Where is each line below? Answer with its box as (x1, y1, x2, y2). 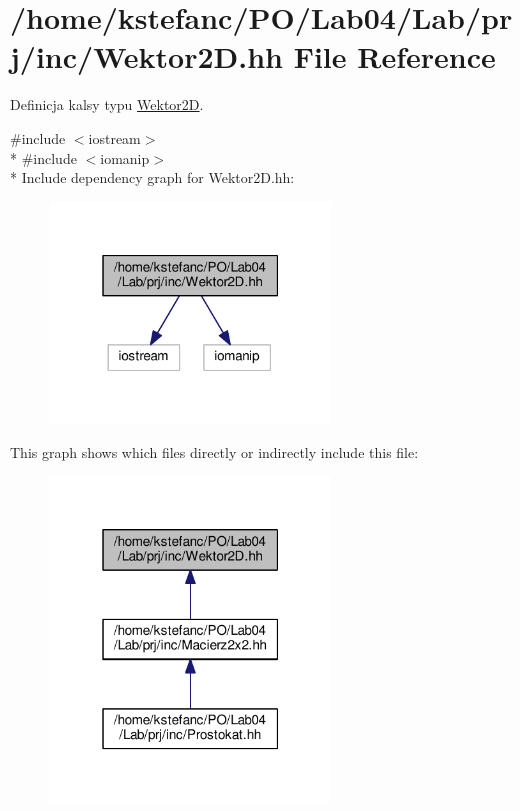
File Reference (293, 36, 496, 77)
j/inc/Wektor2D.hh (10, 36, 283, 77)
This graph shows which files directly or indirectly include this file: (10, 441, 419, 462)
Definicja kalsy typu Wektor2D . (10, 94, 204, 115)
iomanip (100, 147, 150, 168)
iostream (88, 127, 141, 148)
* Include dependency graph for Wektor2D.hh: (10, 167, 295, 188)
